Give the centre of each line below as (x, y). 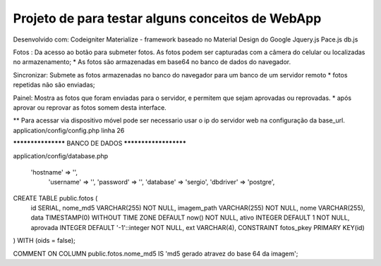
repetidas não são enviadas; (54, 85)
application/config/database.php (61, 156)
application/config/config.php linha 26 (69, 130)
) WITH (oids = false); (44, 241)
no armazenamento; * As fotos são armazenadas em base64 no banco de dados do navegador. (152, 62)
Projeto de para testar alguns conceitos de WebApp (167, 18)
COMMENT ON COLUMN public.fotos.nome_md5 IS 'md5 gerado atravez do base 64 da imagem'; (156, 253)
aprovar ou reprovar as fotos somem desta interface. (90, 107)
